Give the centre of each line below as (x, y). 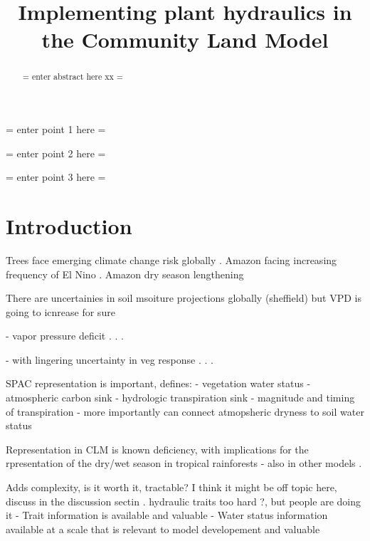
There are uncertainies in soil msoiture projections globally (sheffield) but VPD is (184, 298)
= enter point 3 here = (56, 177)
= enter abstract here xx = (73, 77)
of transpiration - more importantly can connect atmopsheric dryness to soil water (185, 411)
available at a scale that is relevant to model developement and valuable (163, 529)
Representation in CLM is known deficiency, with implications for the (157, 449)
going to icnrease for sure (60, 311)
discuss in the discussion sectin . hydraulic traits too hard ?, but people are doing (183, 501)
